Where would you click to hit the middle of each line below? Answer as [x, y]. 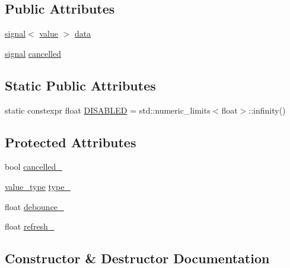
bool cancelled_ [34, 167]
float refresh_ [30, 226]
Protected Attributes [71, 142]
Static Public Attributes [80, 85]
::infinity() [267, 110]
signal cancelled [33, 53]
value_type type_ [38, 186]
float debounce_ [34, 206]
